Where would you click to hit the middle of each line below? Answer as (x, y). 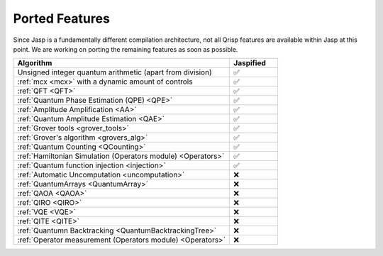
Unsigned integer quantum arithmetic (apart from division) (115, 72)
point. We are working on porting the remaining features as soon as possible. (126, 49)
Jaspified (250, 63)
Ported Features (61, 18)
